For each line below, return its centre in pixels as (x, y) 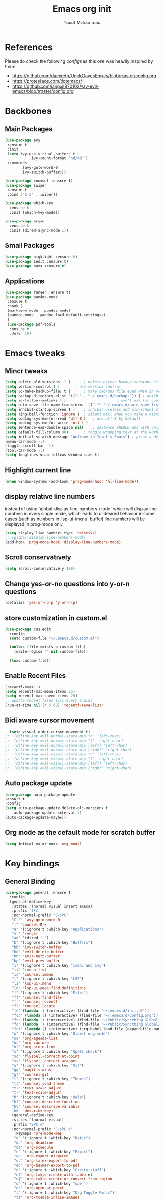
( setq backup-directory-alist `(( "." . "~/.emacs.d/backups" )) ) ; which (82, 396)
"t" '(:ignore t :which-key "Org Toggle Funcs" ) (64, 1193)
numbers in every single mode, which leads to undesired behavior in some (80, 513)
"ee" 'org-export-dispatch (41, 1156)
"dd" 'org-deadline (34, 1143)
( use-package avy (23, 140)
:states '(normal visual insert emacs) (52, 906)
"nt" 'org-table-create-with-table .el (53, 1175)
